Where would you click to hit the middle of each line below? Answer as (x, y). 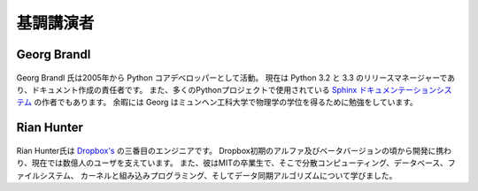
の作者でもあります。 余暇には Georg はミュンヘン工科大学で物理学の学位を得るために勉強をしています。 (226, 103)
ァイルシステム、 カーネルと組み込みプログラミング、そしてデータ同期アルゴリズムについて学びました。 (207, 175)
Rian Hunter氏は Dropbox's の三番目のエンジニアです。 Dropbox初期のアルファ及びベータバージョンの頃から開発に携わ (234, 150)
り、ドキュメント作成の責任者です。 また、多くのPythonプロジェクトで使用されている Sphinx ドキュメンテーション (227, 89)
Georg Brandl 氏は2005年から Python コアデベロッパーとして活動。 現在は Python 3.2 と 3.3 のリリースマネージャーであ (236, 77)
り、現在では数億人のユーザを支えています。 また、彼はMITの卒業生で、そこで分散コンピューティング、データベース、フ (236, 163)
